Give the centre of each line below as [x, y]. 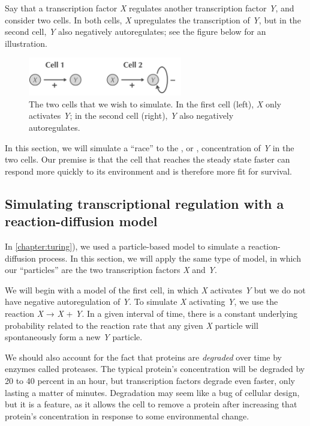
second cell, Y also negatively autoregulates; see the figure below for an [136, 31]
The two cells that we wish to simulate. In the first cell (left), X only [155, 103]
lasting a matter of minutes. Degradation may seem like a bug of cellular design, [152, 392]
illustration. [26, 43]
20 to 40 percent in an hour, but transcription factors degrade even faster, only [150, 380]
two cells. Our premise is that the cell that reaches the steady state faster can [148, 159]
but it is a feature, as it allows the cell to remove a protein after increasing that [151, 404]
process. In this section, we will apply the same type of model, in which [170, 258]
